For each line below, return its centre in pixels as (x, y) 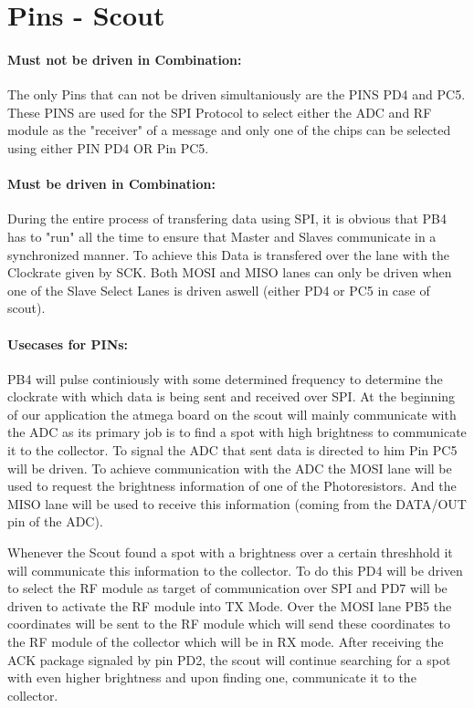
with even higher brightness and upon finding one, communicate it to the (212, 677)
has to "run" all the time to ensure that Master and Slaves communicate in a (222, 236)
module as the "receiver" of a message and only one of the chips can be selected (229, 130)
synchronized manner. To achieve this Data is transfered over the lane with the (229, 254)
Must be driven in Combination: (111, 184)
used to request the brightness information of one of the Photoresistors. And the (232, 486)
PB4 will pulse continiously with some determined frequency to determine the (225, 378)
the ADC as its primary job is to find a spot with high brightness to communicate (237, 432)
